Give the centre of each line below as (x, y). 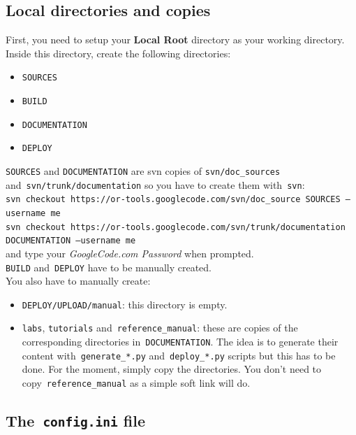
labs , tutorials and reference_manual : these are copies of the (160, 328)
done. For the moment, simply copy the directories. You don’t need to (172, 369)
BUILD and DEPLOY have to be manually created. (109, 267)
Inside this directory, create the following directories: (118, 53)
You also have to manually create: (78, 281)
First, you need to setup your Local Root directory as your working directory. (175, 40)
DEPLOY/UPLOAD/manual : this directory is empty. (125, 304)
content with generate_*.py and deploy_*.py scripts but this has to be (179, 355)
